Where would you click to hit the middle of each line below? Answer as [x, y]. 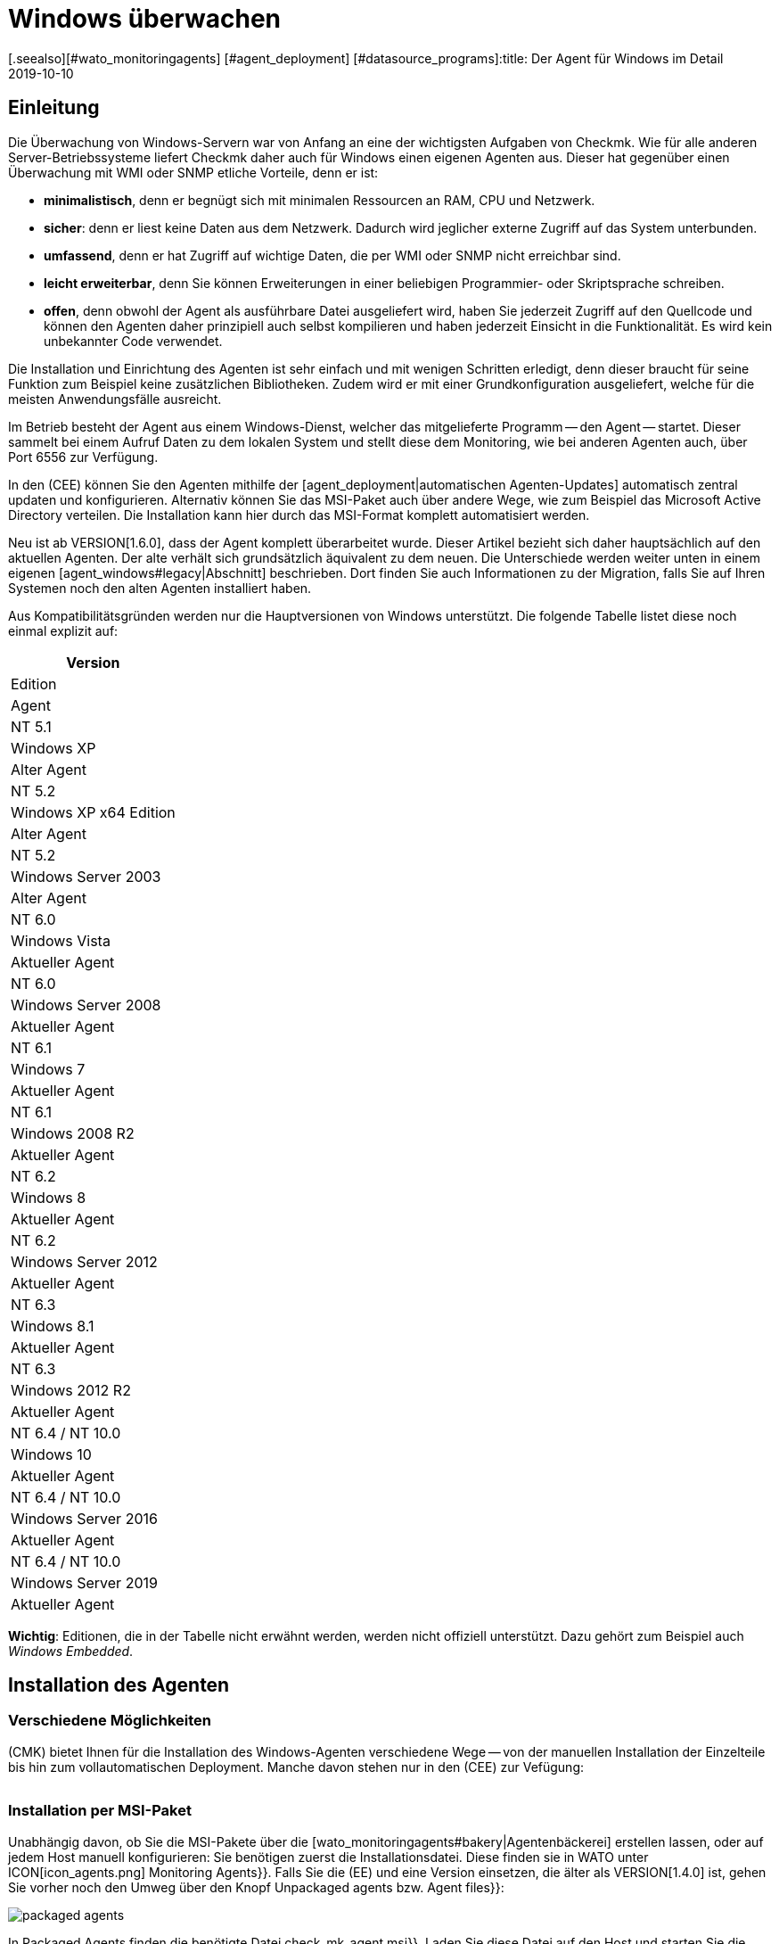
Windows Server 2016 [84, 1518]
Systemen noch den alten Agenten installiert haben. [160, 588]
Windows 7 [48, 1069]
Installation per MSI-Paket [100, 1811]
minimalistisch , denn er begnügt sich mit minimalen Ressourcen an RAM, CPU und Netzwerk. [320, 200]
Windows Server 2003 [86, 876]
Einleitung [54, 108]
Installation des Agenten [119, 1685]
